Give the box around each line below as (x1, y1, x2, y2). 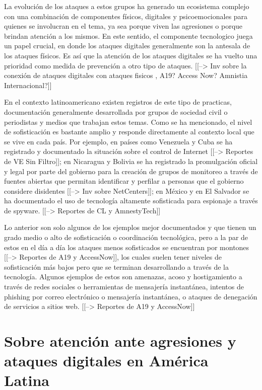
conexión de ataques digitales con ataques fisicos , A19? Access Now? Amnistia (4, 70, 248, 81)
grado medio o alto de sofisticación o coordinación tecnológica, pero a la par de (4, 232, 248, 243)
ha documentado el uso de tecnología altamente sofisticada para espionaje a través (4, 195, 258, 206)
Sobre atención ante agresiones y (4, 331, 236, 351)
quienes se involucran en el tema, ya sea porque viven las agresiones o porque (4, 21, 243, 31)
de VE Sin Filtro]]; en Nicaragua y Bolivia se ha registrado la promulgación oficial (4, 155, 258, 166)
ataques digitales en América (4, 350, 209, 371)
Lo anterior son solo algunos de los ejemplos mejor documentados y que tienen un (4, 222, 256, 232)
